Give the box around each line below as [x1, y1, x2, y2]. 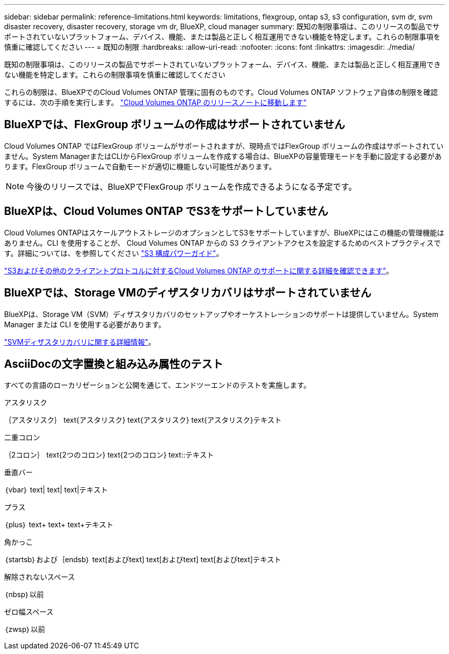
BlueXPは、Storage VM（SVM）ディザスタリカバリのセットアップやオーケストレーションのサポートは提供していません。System [4, 309, 439, 319]
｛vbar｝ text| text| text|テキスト [4, 485, 108, 494]
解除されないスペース [4, 572, 75, 582]
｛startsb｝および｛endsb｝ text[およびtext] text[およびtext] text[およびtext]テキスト [4, 555, 281, 564]
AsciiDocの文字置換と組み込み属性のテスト [4, 357, 223, 370]
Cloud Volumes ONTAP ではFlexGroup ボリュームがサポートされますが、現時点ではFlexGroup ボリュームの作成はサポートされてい [4, 141, 444, 150]
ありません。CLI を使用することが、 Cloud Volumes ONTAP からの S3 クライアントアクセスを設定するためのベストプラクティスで [4, 238, 441, 247]
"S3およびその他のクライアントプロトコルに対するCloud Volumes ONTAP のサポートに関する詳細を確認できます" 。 [4, 266, 394, 275]
